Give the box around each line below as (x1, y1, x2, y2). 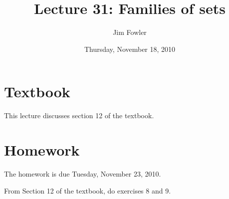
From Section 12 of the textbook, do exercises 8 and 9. (4, 185, 171, 196)
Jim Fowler (113, 27, 147, 37)
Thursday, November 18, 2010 (84, 43, 176, 54)
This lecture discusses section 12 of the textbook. (4, 110, 154, 121)
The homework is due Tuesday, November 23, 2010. (4, 168, 161, 179)
